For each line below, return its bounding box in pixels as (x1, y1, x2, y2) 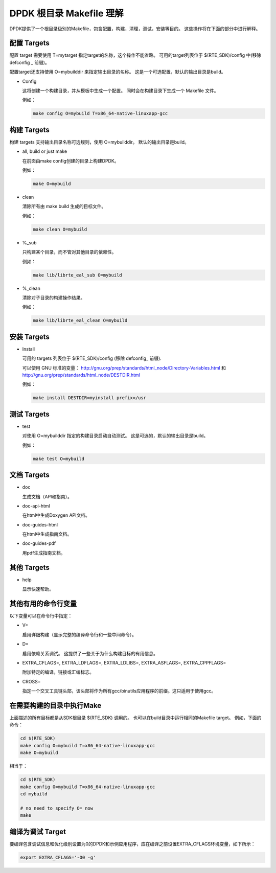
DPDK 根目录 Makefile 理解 (9, 8, 124, 19)
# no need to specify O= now (20, 805, 94, 811)
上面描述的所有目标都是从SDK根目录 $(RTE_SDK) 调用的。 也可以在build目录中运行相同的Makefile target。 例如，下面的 (9, 715, 262, 721)
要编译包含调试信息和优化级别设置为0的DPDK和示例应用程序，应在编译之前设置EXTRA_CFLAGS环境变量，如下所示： (9, 841, 256, 847)
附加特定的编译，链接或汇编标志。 (22, 669, 94, 675)
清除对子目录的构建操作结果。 (22, 294, 85, 301)
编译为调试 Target (9, 827, 66, 836)
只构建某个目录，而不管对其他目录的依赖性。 (22, 249, 117, 255)
